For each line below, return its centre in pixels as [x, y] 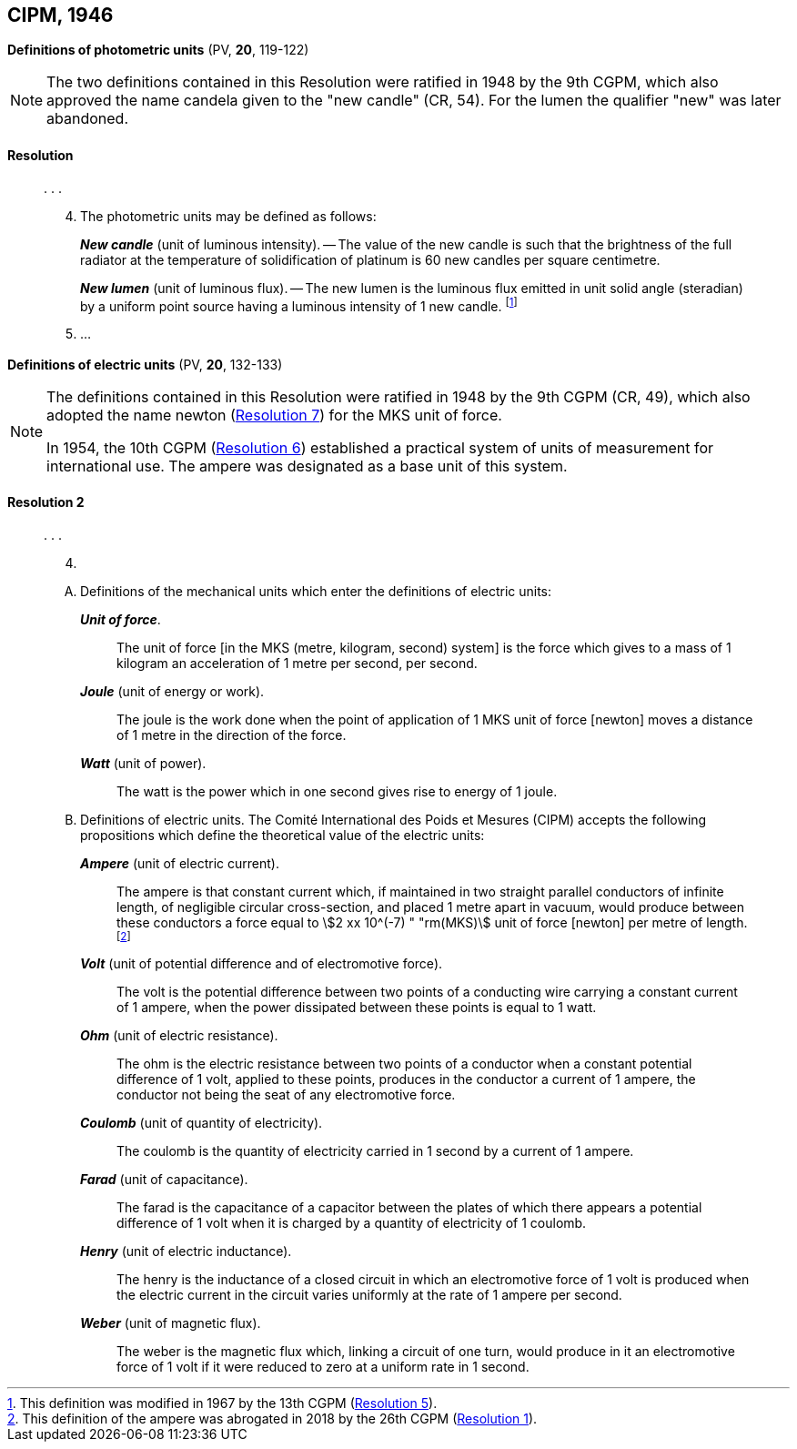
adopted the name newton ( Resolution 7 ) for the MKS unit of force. [274, 415]
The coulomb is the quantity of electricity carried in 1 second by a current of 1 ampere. [375, 1150]
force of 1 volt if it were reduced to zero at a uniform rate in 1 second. [323, 1366]
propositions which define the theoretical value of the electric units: [282, 835]
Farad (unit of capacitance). [164, 1179]
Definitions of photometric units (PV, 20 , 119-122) [158, 50]
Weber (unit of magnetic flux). [171, 1322]
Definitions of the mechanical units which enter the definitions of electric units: [316, 591]
